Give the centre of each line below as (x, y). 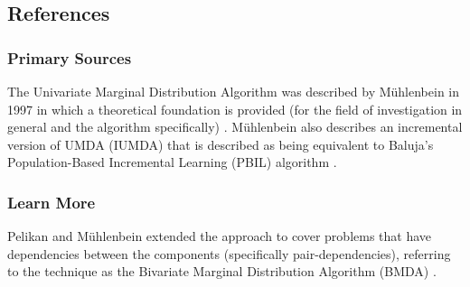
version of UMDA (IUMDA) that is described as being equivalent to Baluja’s (221, 144)
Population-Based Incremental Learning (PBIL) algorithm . (172, 162)
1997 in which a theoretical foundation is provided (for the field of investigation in (235, 109)
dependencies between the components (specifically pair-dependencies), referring (229, 253)
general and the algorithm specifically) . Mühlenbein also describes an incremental (235, 127)
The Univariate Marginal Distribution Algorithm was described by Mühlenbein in (234, 91)
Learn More (52, 202)
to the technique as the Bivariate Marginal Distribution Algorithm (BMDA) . (222, 271)
